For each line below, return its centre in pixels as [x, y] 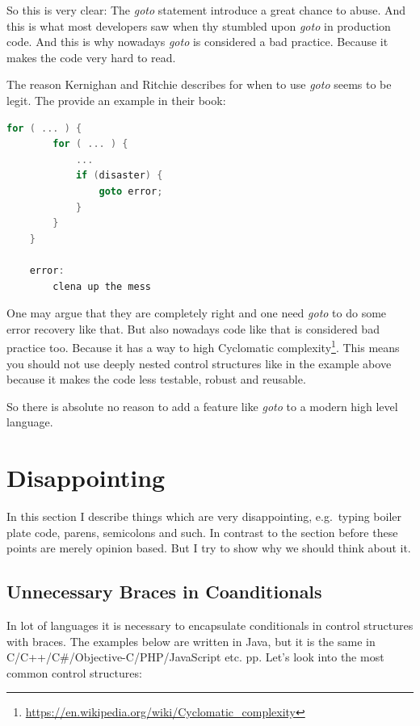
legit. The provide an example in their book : [116, 100]
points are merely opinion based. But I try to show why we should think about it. [209, 548]
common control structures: [74, 672]
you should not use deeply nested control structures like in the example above [199, 363]
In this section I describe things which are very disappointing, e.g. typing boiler [204, 516]
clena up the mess [102, 286]
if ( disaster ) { [119, 176]
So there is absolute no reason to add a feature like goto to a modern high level [202, 406]
